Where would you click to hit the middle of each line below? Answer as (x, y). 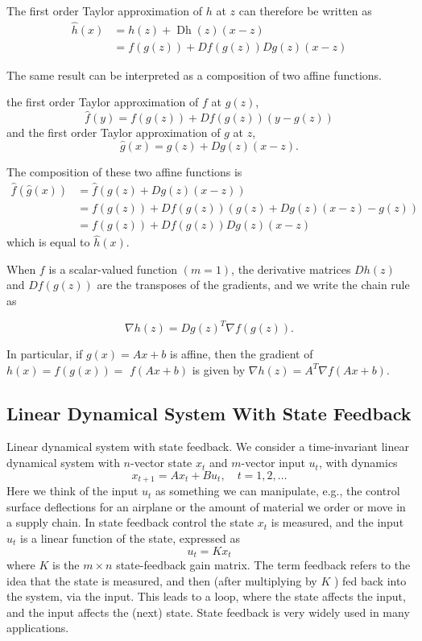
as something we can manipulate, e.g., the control (278, 491)
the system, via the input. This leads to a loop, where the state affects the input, (206, 596)
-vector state (161, 463)
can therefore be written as (305, 10)
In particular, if (45, 354)
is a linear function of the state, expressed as (130, 538)
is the (66, 564)
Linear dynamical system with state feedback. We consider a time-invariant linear (208, 447)
